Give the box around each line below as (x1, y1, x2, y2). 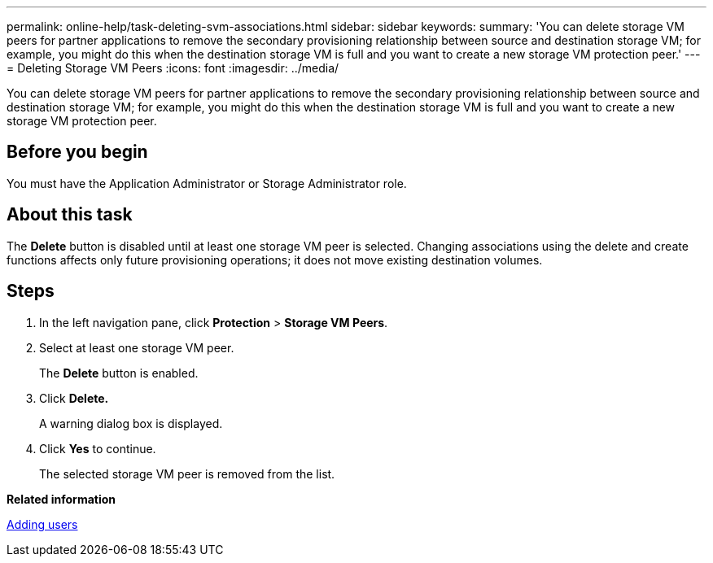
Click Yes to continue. (39, 441, 156, 456)
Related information (7, 491, 116, 506)
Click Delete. (39, 391, 109, 405)
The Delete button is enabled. (39, 365, 199, 380)
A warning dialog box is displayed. (39, 416, 223, 430)
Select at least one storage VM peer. (39, 340, 234, 355)
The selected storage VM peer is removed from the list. (39, 466, 335, 481)
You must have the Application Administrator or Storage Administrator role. (7, 176, 407, 190)
